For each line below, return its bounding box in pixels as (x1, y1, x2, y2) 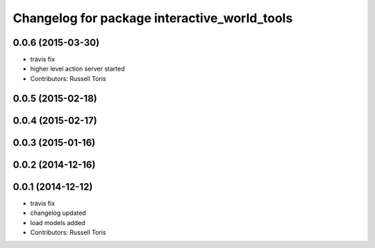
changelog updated (30, 209, 86, 218)
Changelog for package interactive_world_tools (12, 10, 293, 26)
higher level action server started (30, 64, 125, 73)
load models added (30, 218, 86, 227)
